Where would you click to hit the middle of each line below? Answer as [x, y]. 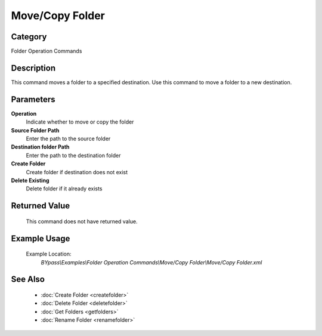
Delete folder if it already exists [64, 189]
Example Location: [49, 254]
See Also [28, 280]
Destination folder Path [40, 147]
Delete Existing [30, 180]
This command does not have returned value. [82, 221]
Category [29, 37]
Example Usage [41, 238]
